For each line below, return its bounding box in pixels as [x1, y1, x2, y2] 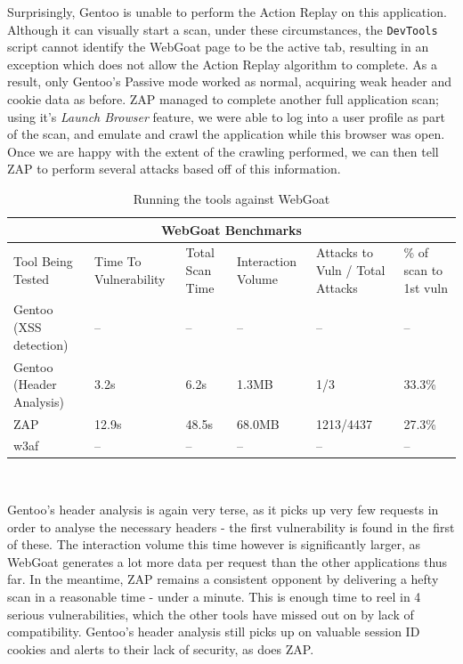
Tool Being [13, 252, 73, 271]
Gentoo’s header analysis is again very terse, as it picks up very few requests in [7, 500, 439, 519]
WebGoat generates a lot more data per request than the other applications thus [7, 552, 448, 571]
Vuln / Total [316, 261, 386, 279]
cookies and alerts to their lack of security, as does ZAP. [7, 639, 314, 658]
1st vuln [403, 278, 448, 296]
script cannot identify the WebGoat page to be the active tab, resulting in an [7, 37, 429, 56]
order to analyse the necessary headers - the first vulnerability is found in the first [7, 517, 455, 536]
